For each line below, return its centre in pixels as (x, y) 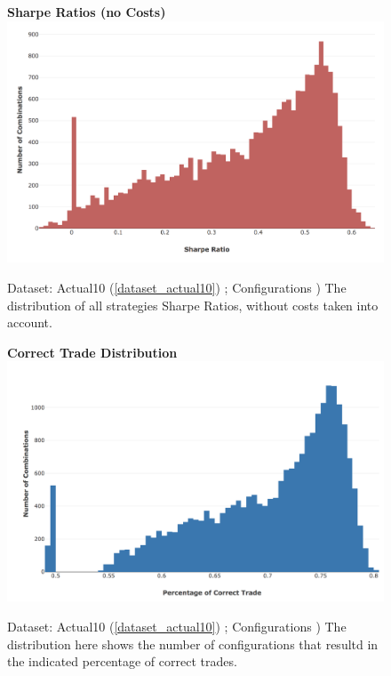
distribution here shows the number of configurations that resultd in (193, 644)
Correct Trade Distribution (92, 352)
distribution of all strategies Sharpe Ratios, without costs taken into (193, 305)
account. (30, 322)
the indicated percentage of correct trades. (122, 661)
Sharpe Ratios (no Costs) (87, 12)
